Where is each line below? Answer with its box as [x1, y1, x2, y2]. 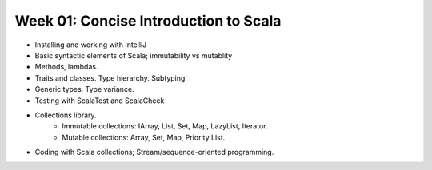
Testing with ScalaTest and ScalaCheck [34, 96, 165, 105]
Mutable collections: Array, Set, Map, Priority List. [62, 132, 226, 142]
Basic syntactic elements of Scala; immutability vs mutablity [34, 50, 233, 60]
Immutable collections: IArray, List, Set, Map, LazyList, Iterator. [62, 121, 268, 131]
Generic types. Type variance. [34, 85, 135, 94]
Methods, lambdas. [34, 62, 98, 72]
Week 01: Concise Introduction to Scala [14, 12, 282, 30]
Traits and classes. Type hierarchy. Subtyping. [34, 73, 188, 83]
